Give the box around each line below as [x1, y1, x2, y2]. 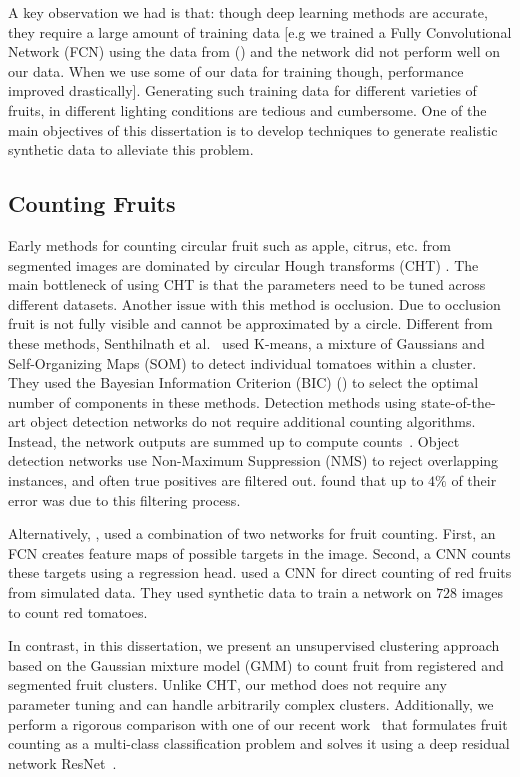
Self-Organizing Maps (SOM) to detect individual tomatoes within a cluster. [8, 352, 477, 373]
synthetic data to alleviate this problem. [8, 139, 254, 160]
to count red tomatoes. [8, 601, 148, 622]
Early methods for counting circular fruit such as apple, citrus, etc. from [8, 234, 451, 255]
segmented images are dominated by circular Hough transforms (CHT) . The [8, 254, 479, 275]
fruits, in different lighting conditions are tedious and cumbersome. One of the [8, 99, 487, 120]
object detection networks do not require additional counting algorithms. [30, 411, 476, 432]
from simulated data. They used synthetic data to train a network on [8, 582, 432, 603]
